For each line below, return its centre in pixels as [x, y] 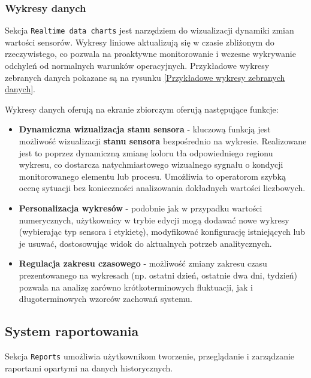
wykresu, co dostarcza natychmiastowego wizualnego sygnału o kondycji [151, 164]
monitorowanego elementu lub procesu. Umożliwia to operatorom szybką [152, 176]
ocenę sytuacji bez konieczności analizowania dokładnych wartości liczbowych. [162, 188]
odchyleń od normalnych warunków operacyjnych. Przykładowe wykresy [137, 66]
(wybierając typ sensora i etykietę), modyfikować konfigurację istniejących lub [162, 232]
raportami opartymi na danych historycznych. [89, 368]
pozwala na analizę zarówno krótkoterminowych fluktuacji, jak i [136, 287]
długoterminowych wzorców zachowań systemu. [105, 299]
